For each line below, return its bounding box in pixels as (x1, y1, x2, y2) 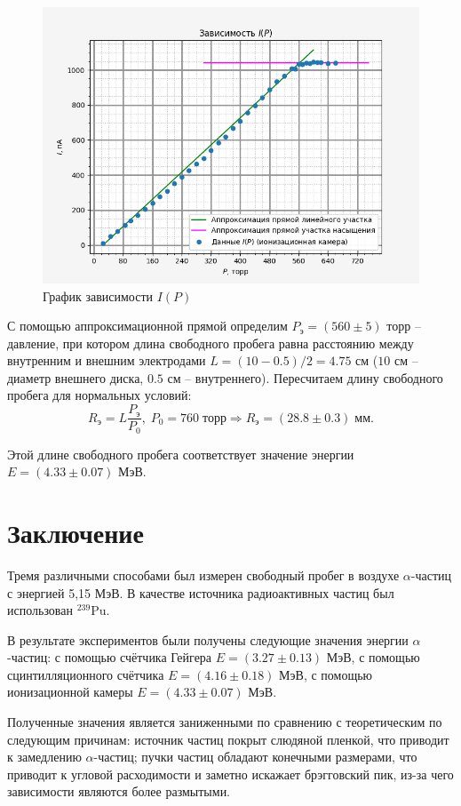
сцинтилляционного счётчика (7, 665, 164, 683)
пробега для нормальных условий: (7, 386, 192, 404)
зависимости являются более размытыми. (7, 782, 231, 801)
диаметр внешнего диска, (7, 368, 144, 387)
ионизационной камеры (7, 682, 133, 701)
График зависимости (43, 286, 154, 305)
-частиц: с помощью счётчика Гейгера (7, 648, 212, 666)
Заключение (7, 514, 144, 550)
